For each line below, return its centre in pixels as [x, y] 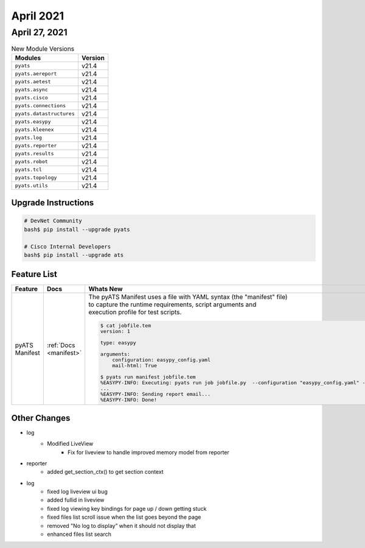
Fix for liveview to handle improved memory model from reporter [148, 452]
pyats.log [29, 138]
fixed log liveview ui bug [77, 492]
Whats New [106, 289]
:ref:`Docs [61, 345]
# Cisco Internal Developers [68, 246]
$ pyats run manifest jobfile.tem [148, 377]
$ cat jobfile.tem [126, 326]
